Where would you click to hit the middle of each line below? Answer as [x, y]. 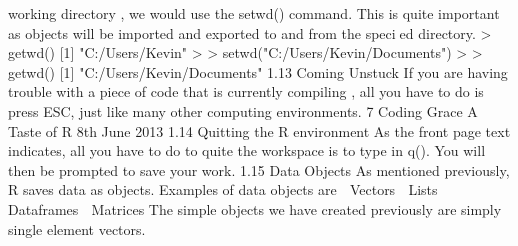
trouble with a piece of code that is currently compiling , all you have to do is [246, 91]
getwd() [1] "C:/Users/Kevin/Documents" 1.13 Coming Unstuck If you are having [258, 71]
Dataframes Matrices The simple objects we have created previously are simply [255, 208]
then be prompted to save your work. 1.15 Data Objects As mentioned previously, [259, 169]
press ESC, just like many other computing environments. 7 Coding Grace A [243, 110]
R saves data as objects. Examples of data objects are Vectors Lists [223, 189]
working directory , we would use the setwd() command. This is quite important [254, 13]
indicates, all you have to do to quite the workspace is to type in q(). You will [247, 150]
